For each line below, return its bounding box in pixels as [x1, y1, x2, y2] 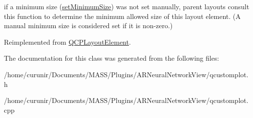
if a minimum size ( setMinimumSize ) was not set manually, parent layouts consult [4, 1, 250, 11]
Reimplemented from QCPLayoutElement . [4, 36, 131, 47]
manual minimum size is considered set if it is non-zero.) [4, 20, 173, 31]
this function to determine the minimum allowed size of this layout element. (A [4, 11, 241, 21]
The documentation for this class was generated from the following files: [4, 53, 219, 63]
